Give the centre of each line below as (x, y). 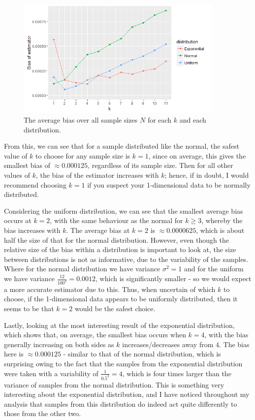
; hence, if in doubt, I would (207, 175)
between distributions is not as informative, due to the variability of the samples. (126, 259)
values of (17, 175)
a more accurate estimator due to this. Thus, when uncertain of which (110, 289)
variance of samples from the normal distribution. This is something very (114, 384)
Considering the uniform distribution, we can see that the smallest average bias (124, 210)
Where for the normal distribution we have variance (82, 269)
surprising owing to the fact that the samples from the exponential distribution (123, 364)
